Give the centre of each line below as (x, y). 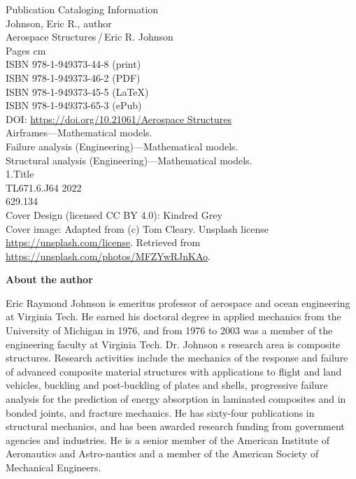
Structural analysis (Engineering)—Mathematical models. (129, 160)
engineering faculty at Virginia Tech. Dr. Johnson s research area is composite (173, 344)
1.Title (20, 174)
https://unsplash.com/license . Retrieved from (103, 242)
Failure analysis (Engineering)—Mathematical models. (122, 146)
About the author (49, 279)
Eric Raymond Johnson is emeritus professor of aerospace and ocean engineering (178, 302)
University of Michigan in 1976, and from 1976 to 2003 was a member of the (169, 330)
